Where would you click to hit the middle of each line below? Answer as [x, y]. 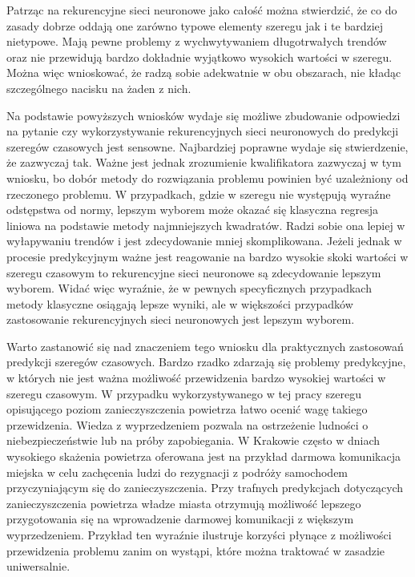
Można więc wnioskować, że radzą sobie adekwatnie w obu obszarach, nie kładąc [204, 73]
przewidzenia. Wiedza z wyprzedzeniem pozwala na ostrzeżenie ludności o [187, 424]
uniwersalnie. [38, 566]
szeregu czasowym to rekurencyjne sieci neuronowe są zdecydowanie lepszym [194, 272]
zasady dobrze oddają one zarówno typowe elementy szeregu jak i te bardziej [195, 25]
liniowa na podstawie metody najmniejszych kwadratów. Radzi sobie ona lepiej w [206, 225]
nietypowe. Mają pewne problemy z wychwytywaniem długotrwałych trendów [197, 41]
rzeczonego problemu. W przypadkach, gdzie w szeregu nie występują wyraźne [199, 194]
